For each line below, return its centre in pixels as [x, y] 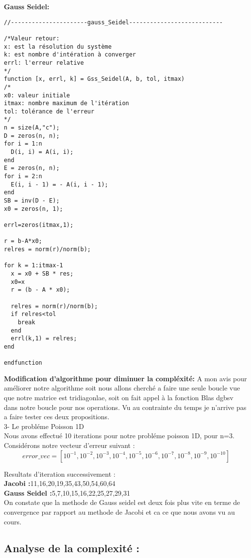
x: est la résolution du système [58, 46]
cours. [13, 521]
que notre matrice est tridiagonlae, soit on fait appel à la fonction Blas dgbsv [119, 397]
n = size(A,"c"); [32, 128]
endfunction [23, 363]
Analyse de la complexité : [72, 548]
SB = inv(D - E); [32, 201]
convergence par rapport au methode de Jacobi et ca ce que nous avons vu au [119, 511]
